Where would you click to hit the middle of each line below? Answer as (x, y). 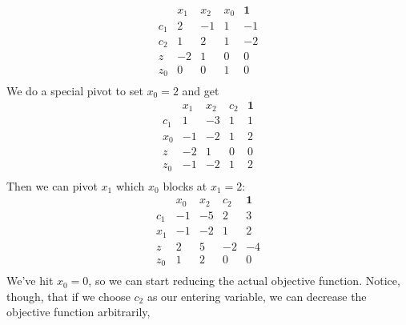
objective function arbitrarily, (78, 312)
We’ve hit (30, 281)
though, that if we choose (68, 296)
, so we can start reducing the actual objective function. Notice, (244, 281)
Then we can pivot (52, 185)
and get (201, 90)
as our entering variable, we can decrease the (257, 296)
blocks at (185, 185)
